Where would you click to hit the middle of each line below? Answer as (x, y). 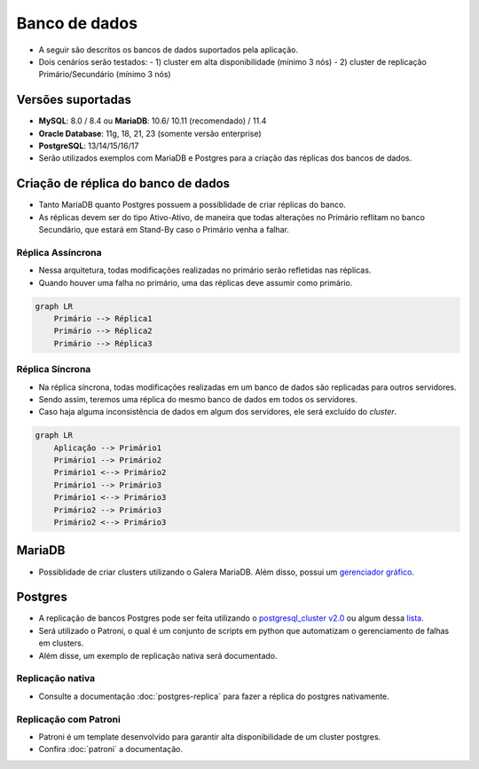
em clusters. (61, 643)
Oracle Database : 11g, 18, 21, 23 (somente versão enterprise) (150, 133)
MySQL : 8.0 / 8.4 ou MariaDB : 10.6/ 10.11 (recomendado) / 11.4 (153, 121)
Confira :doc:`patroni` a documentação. (111, 749)
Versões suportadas (74, 100)
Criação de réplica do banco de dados (123, 183)
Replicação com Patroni (69, 719)
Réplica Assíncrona (59, 252)
